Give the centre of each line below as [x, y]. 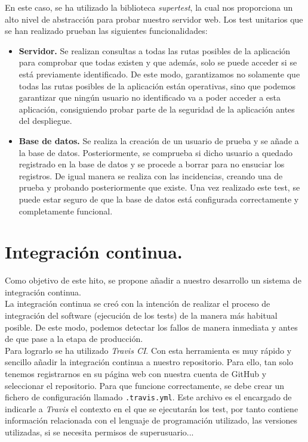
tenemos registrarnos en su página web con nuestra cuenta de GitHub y [136, 373]
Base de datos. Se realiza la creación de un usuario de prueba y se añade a [159, 140]
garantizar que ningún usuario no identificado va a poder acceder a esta [150, 97]
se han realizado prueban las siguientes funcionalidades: [106, 31]
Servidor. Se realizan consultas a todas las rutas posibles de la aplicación [155, 50]
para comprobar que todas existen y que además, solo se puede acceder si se [158, 62]
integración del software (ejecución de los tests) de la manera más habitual [141, 315]
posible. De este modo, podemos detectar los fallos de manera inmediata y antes [151, 327]
